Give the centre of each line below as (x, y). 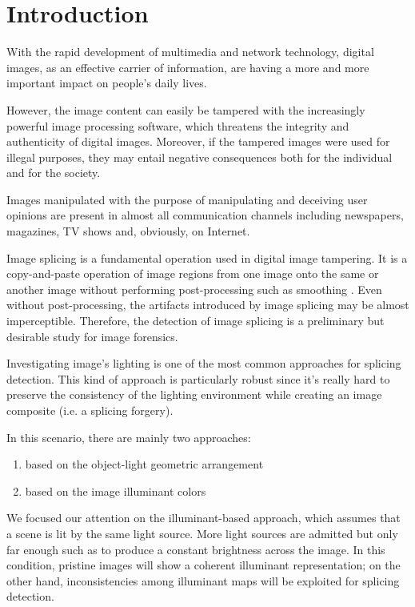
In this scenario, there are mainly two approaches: (129, 437)
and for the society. (54, 173)
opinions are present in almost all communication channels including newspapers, (205, 215)
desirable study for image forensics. (92, 336)
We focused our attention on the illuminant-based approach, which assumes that (204, 518)
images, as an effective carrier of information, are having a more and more (188, 67)
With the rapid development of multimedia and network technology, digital (190, 52)
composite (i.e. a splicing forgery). (90, 410)
